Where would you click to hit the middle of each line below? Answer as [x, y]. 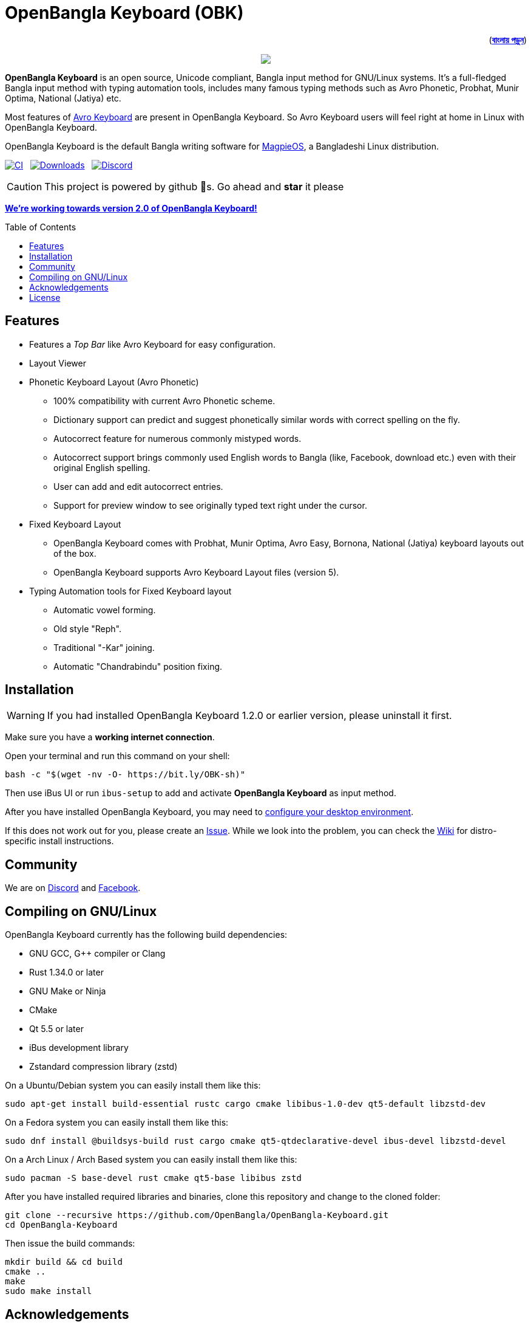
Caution [25, 186]
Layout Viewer [58, 363]
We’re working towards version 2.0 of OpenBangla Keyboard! [131, 208]
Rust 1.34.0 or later [66, 972]
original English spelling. [102, 467]
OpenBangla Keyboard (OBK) [124, 13]
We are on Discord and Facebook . [73, 888]
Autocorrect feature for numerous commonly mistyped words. [178, 438]
